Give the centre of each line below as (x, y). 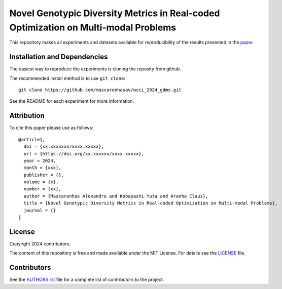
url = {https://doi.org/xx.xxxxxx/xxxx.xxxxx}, (84, 154)
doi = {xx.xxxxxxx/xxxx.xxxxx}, (64, 147)
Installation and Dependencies (59, 57)
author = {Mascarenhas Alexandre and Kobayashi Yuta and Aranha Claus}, (116, 196)
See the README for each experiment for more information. (72, 101)
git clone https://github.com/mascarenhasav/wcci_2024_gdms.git (100, 90)
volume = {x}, (41, 182)
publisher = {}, (44, 175)
